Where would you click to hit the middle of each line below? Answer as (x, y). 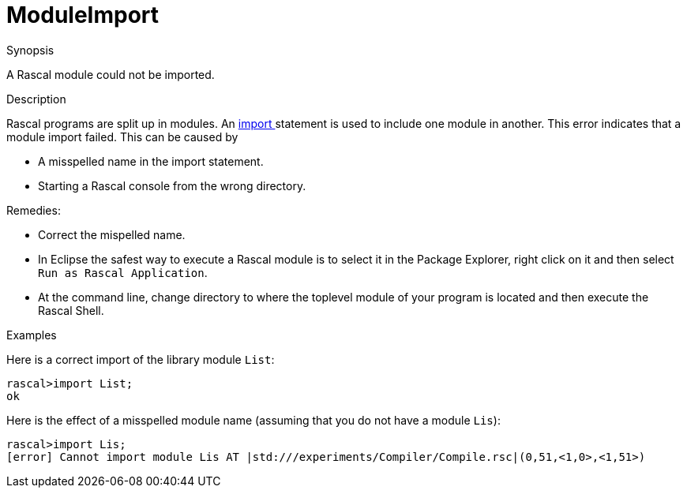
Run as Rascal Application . (123, 272)
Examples (32, 335)
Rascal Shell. (71, 310)
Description (36, 99)
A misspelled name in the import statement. (151, 161)
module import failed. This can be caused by (122, 137)
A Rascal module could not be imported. (111, 74)
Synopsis (30, 50)
